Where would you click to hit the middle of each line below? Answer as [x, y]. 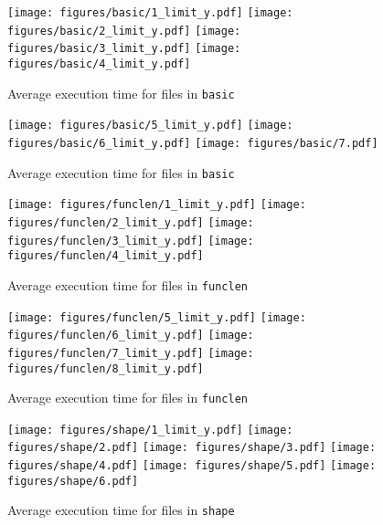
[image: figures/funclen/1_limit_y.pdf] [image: [157, 205]
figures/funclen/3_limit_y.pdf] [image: [131, 241]
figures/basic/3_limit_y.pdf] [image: [124, 49]
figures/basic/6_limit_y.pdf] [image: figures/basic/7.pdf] [193, 143]
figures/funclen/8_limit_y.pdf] [106, 368]
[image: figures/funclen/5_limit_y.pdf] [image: [157, 317]
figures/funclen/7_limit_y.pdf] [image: [131, 353]
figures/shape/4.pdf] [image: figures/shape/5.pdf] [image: [192, 466]
